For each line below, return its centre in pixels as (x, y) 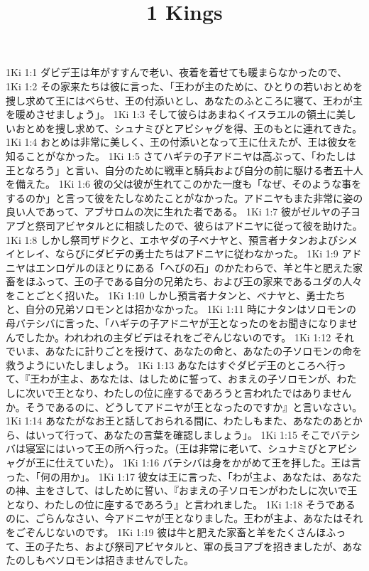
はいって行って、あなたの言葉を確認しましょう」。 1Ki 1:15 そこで (178, 434)
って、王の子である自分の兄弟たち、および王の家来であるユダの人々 (204, 281)
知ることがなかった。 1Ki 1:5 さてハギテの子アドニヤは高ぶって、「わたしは (181, 155)
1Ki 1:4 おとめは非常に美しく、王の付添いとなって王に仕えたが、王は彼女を (182, 142)
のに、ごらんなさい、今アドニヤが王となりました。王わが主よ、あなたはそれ (184, 518)
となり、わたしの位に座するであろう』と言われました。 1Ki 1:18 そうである (181, 504)
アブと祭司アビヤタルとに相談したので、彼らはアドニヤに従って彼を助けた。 (184, 225)
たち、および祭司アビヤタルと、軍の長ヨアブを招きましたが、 (199, 546)
